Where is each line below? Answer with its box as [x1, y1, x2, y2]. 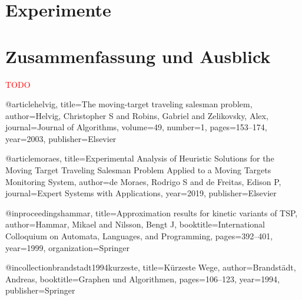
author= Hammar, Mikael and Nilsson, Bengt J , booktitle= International [5, 218, 265, 230]
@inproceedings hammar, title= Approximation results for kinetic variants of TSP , [5, 206, 298, 219]
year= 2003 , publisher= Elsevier [5, 132, 117, 144]
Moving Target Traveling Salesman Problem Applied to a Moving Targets [5, 164, 271, 176]
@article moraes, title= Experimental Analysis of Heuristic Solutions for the [5, 152, 274, 164]
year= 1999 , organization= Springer [5, 241, 130, 253]
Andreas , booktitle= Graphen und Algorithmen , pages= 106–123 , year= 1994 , [5, 272, 280, 285]
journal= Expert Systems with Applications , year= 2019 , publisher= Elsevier [5, 187, 277, 199]
